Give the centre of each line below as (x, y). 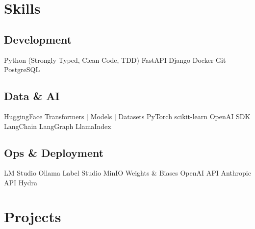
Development (38, 39)
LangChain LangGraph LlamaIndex (58, 126)
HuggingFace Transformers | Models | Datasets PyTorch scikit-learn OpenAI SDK (127, 116)
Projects (33, 216)
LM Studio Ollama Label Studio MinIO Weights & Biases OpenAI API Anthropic (127, 173)
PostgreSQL (22, 69)
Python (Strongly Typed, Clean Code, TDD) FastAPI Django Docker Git (115, 60)
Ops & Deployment (54, 152)
